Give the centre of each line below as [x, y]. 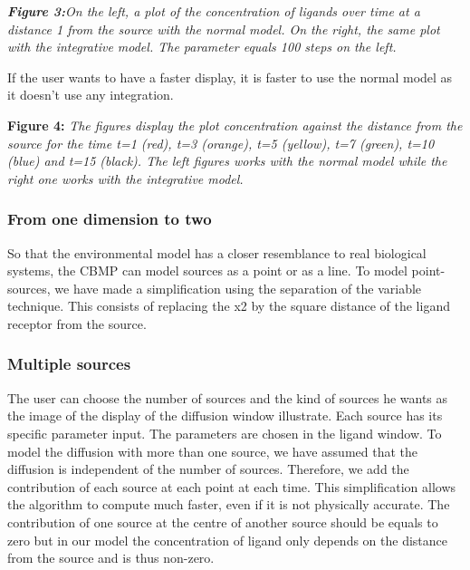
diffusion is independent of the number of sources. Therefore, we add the [208, 469]
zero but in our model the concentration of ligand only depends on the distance [228, 540]
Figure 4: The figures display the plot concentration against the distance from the [235, 125]
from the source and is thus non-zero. [111, 558]
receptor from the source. [77, 323]
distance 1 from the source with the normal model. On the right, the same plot [224, 29]
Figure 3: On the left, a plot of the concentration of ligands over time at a [214, 11]
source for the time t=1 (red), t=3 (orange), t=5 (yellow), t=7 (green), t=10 [221, 143]
